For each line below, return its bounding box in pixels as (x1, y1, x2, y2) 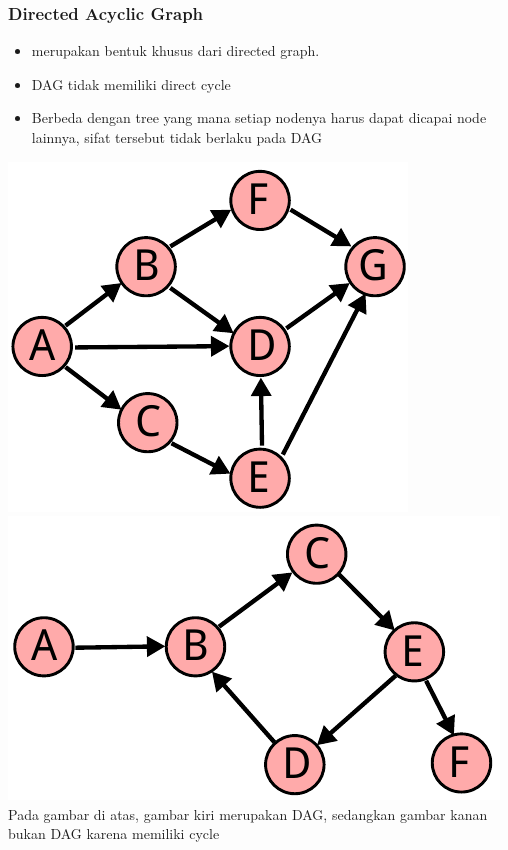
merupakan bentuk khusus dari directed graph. (31, 40, 320, 61)
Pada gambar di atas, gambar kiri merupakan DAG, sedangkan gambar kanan (8, 803, 488, 824)
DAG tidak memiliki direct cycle (31, 73, 231, 94)
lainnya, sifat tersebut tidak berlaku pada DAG (31, 127, 323, 147)
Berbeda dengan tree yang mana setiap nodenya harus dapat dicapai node (31, 107, 487, 128)
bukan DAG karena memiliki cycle (8, 823, 220, 844)
